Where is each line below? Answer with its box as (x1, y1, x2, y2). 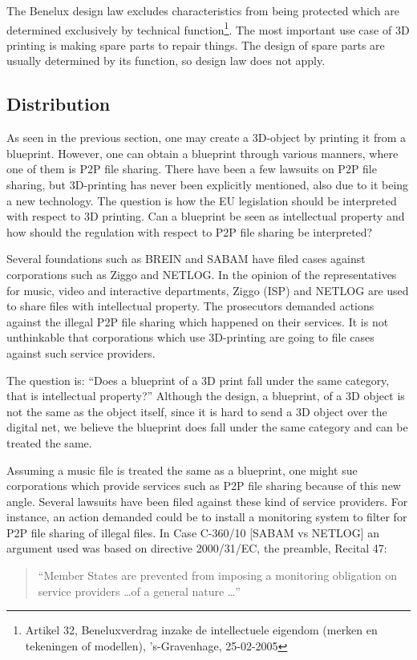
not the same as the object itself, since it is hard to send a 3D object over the (6, 403, 387, 419)
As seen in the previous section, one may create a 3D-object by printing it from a (6, 129, 407, 146)
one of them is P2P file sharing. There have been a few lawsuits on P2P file (6, 160, 377, 177)
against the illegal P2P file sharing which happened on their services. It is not (6, 313, 389, 330)
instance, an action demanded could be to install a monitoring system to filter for (6, 508, 407, 525)
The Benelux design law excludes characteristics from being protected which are (6, 2, 399, 18)
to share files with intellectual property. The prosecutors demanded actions (6, 298, 374, 314)
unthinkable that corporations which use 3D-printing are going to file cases (6, 329, 374, 346)
